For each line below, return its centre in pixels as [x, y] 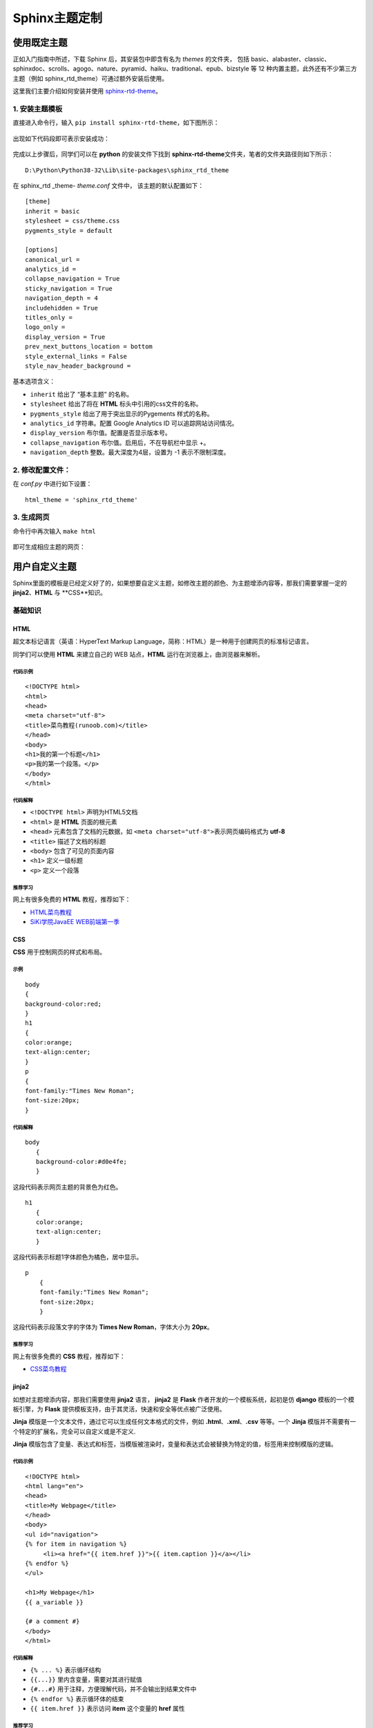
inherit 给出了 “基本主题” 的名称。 [82, 394]
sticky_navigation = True [69, 288]
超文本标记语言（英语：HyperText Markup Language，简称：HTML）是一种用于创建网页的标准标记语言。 [163, 641]
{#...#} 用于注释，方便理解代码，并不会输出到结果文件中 [113, 1689]
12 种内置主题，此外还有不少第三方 [307, 68]
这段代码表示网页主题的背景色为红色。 [67, 1187]
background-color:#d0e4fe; [82, 1162]
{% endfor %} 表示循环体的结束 [77, 1699]
